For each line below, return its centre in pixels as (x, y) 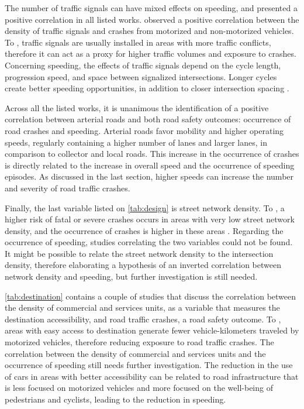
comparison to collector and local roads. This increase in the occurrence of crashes (152, 154)
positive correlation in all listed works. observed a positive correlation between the (152, 19)
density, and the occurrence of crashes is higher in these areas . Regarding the (144, 230)
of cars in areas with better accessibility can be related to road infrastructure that (152, 376)
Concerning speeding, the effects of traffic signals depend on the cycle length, (143, 65)
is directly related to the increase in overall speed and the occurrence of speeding (150, 165)
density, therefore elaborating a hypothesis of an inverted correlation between (143, 265)
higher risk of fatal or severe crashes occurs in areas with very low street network (150, 219)
